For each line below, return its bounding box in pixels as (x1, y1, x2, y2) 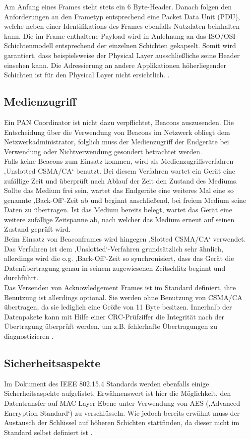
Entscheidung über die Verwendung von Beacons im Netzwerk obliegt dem (4, 126, 230, 137)
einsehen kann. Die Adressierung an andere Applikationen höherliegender (4, 60, 226, 70)
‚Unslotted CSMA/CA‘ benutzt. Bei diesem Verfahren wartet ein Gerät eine (4, 165, 236, 176)
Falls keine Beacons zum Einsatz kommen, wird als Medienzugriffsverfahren (4, 156, 234, 166)
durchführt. (4, 272, 39, 283)
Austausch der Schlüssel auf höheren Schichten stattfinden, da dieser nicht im (4, 417, 240, 428)
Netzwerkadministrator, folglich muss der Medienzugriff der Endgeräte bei (4, 136, 229, 147)
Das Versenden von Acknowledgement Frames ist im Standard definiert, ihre (4, 282, 236, 293)
